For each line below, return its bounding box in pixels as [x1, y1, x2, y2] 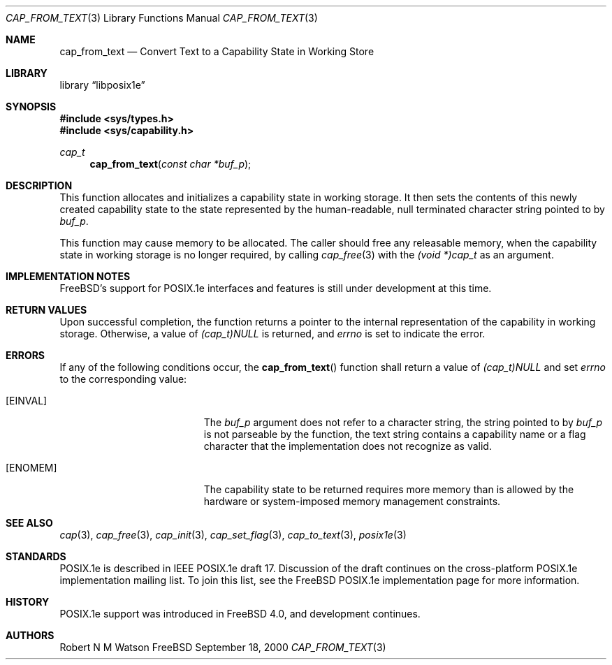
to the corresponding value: [59, 373, 187, 385]
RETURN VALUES [6, 304, 87, 316]
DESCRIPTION [6, 180, 73, 191]
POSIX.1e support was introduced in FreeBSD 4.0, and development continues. [59, 608, 421, 620]
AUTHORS [6, 629, 54, 641]
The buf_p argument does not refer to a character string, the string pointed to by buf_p [203, 416, 603, 428]
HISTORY [6, 596, 50, 608]
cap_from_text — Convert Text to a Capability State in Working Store [59, 45, 374, 57]
